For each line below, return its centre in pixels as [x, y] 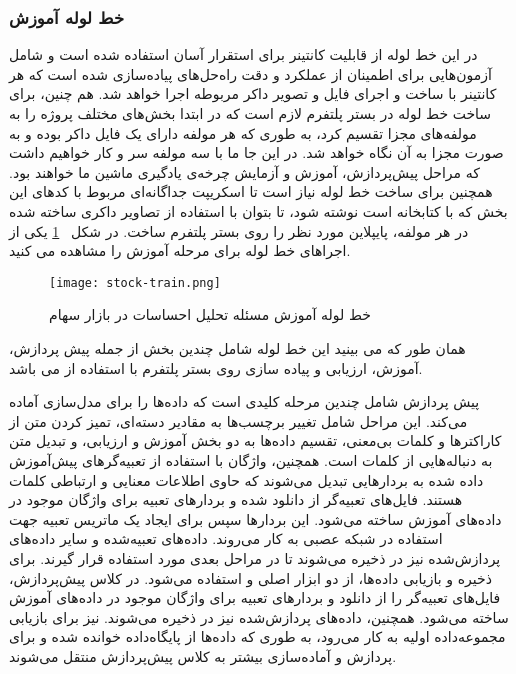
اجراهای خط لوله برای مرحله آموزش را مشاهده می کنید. [180, 250]
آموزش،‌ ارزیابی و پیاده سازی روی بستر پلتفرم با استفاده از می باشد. [216, 367]
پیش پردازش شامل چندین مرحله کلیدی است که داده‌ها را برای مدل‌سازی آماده [244, 401]
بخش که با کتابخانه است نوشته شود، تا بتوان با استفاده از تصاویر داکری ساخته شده [258, 210]
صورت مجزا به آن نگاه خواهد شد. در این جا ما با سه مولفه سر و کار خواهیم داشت [256, 152]
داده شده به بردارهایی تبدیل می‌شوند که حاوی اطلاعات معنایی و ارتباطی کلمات [246, 479]
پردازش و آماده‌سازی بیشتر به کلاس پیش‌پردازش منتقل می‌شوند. [203, 655]
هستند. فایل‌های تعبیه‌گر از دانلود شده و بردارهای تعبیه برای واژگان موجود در [236, 499]
